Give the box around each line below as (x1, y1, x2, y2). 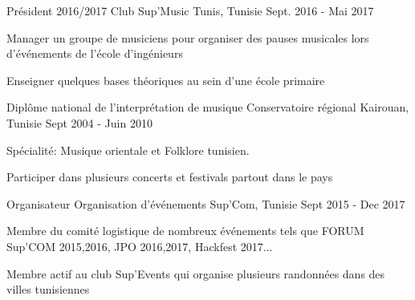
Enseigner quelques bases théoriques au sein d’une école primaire (6, 71, 325, 88)
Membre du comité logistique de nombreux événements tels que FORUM (6, 222, 364, 239)
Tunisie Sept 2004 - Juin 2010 (6, 114, 153, 131)
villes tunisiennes (6, 281, 90, 298)
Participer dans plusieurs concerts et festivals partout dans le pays (6, 168, 333, 185)
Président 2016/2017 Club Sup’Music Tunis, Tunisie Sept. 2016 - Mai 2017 (6, 2, 374, 18)
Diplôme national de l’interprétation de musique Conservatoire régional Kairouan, (6, 99, 409, 116)
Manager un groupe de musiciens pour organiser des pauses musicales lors (6, 29, 369, 46)
